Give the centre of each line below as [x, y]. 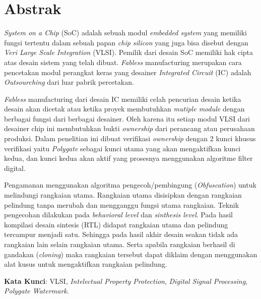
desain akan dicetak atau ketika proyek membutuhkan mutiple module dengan [124, 109]
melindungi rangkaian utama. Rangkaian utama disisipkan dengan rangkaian [123, 195]
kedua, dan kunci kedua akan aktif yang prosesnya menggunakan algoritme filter [128, 158]
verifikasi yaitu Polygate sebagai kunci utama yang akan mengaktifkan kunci [122, 148]
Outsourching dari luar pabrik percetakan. [69, 82]
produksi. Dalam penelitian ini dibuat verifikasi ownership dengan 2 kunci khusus [130, 138]
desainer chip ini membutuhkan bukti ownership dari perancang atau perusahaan [129, 128]
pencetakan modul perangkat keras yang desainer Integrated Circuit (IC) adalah [128, 72]
